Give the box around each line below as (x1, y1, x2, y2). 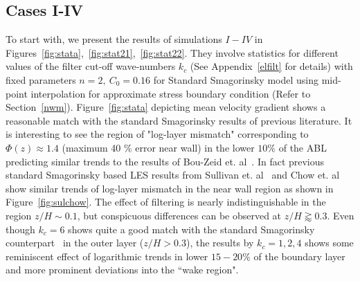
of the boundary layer (253, 248, 345, 263)
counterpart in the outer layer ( (6, 235, 144, 250)
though (6, 221, 35, 236)
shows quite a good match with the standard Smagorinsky (68, 221, 315, 236)
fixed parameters (6, 72, 76, 87)
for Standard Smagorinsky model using (153, 72, 318, 87)
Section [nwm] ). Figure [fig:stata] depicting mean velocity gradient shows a (6, 100, 326, 114)
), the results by (186, 235, 254, 250)
